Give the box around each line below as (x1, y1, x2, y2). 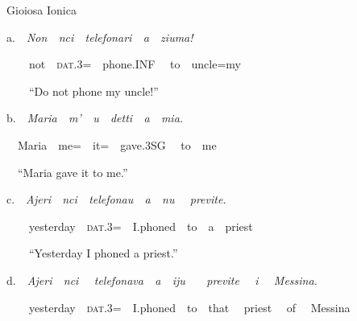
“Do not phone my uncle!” (28, 82, 159, 99)
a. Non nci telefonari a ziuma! (6, 28, 193, 45)
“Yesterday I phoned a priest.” (28, 245, 178, 261)
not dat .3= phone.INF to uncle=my (28, 56, 241, 72)
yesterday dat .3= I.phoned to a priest (28, 217, 253, 234)
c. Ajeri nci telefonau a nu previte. (6, 191, 226, 208)
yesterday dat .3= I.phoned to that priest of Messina (28, 298, 351, 315)
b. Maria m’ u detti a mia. (6, 109, 184, 126)
